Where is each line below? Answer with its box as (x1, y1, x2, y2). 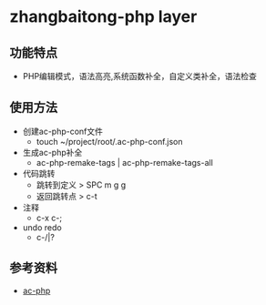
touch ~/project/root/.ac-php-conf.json (36, 136, 184, 147)
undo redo (22, 221, 62, 233)
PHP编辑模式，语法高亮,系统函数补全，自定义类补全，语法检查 (22, 71, 258, 81)
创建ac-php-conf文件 (22, 126, 103, 137)
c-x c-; (36, 212, 62, 223)
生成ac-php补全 (22, 147, 83, 158)
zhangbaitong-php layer (9, 6, 198, 27)
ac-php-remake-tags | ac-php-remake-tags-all (36, 157, 214, 168)
